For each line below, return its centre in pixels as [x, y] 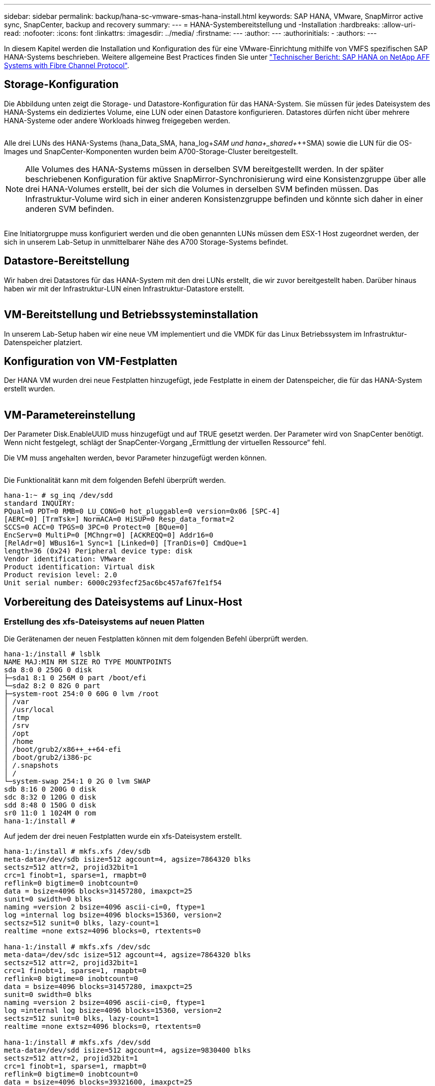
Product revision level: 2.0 [61, 575]
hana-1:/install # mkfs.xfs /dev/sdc [77, 947]
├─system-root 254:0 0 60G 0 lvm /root [81, 694]
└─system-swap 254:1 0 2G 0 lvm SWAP [77, 781]
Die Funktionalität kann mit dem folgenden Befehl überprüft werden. [115, 480]
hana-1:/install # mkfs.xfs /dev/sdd [77, 1042]
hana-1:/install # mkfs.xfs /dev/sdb [77, 852]
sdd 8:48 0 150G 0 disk [50, 805]
